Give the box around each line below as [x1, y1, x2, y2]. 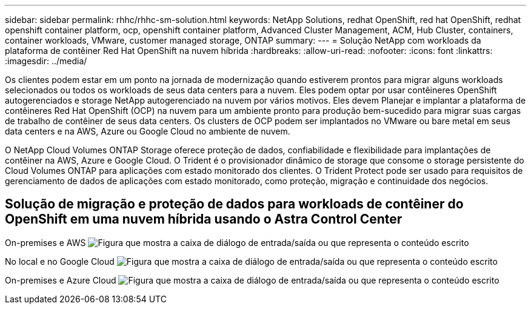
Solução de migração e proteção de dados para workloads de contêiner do [5, 196, 464, 212]
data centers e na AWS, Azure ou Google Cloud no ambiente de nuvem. [5, 126, 290, 136]
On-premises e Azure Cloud [5, 274, 116, 285]
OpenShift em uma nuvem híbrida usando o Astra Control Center [5, 211, 402, 227]
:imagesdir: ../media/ [5, 56, 87, 66]
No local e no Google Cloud [5, 256, 115, 267]
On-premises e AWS [5, 237, 86, 248]
